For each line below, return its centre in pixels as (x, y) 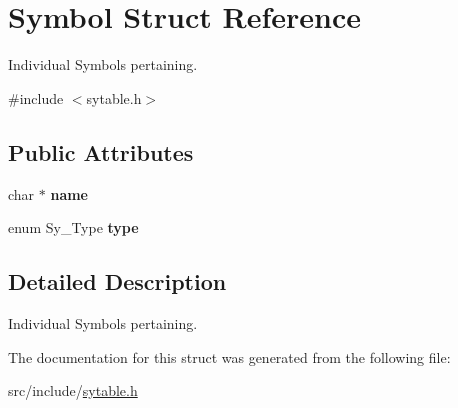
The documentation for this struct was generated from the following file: (229, 356)
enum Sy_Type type (73, 227)
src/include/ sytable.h (73, 390)
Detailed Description (117, 281)
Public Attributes (101, 151)
